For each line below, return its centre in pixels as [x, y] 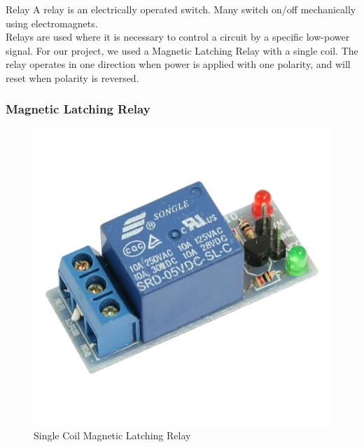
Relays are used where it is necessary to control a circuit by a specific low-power [178, 37]
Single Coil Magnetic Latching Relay [112, 435]
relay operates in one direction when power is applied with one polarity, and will [178, 64]
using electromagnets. [52, 23]
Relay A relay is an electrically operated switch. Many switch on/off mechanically [181, 9]
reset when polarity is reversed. [72, 77]
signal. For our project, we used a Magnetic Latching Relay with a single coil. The [182, 50]
